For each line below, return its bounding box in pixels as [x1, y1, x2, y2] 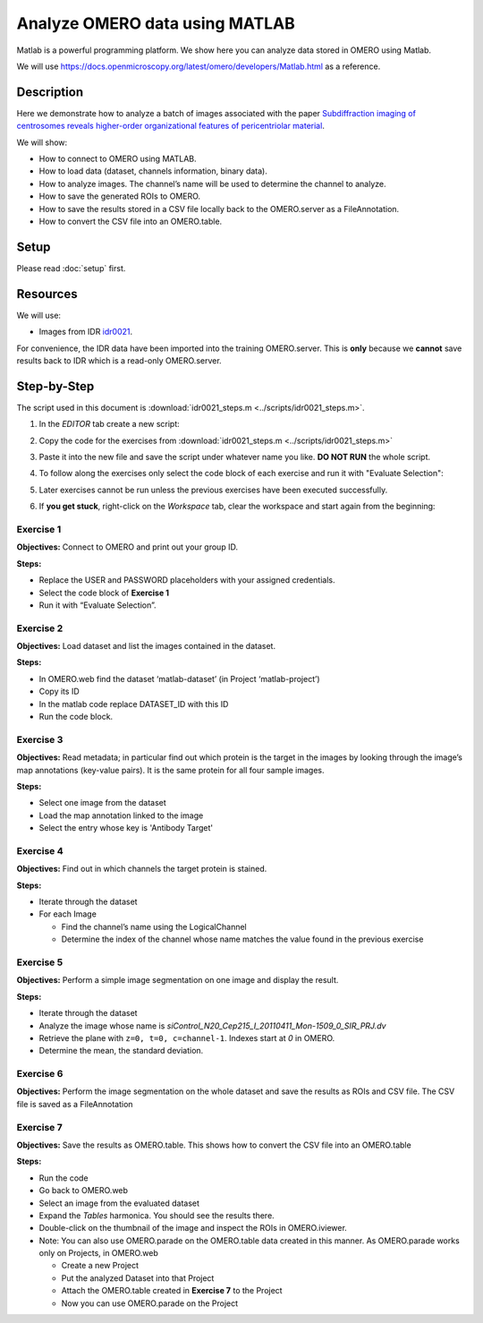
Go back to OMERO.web [38, 1185, 129, 1196]
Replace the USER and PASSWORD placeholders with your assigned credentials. [38, 575, 335, 585]
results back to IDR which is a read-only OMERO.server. [16, 354, 223, 366]
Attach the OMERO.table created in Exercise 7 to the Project [61, 1285, 283, 1296]
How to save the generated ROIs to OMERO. [38, 191, 201, 201]
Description [16, 84, 84, 99]
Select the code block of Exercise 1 [38, 587, 170, 598]
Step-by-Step [16, 379, 95, 394]
